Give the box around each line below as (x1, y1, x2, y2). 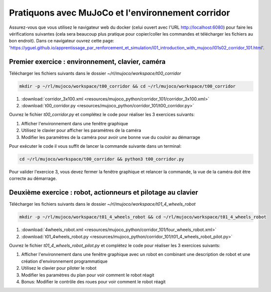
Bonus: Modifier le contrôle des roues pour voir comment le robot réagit (21, 278, 166, 285)
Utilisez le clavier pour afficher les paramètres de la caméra (21, 127, 142, 134)
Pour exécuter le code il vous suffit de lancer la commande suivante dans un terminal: (9, 143, 182, 149)
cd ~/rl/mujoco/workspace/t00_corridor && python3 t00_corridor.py (19, 156, 185, 162)
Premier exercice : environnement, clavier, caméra (9, 58, 166, 66)
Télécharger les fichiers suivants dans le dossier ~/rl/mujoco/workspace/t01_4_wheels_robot (9, 201, 196, 207)
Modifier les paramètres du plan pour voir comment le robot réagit (21, 272, 154, 278)
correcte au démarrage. (9, 175, 57, 181)
